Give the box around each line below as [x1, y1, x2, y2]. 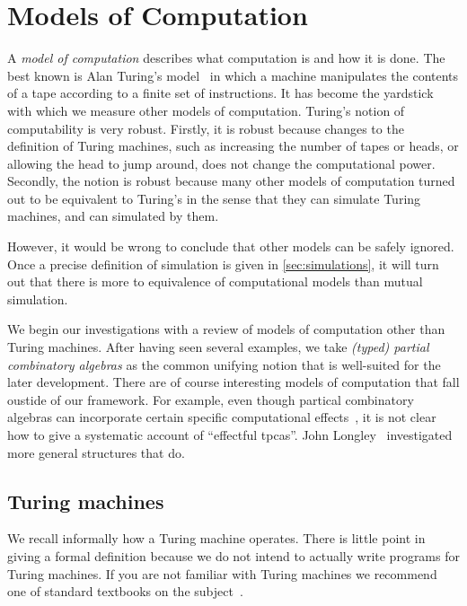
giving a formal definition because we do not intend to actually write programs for [7, 546, 460, 565]
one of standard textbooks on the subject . [7, 582, 243, 601]
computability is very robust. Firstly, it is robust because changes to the [7, 119, 404, 137]
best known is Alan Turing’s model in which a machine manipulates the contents [7, 66, 459, 84]
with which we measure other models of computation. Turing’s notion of [7, 101, 405, 119]
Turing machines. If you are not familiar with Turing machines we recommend [7, 564, 437, 583]
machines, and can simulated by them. [7, 206, 219, 225]
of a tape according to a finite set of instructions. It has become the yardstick [7, 83, 434, 102]
